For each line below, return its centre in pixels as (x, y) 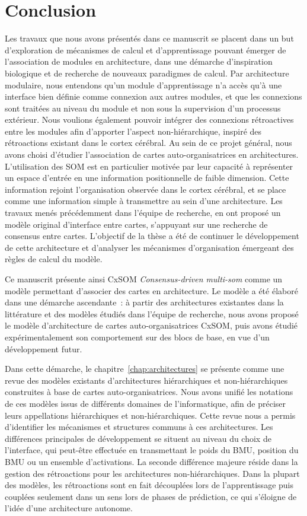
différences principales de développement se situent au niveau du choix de (138, 438)
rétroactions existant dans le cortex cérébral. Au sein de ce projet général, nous (148, 143)
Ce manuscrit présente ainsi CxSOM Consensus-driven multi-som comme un (144, 279)
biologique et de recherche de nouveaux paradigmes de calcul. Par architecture (147, 73)
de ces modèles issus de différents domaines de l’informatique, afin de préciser (145, 403)
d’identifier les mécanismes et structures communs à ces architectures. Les (139, 427)
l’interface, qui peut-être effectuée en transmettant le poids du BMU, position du (152, 450)
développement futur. (44, 348)
